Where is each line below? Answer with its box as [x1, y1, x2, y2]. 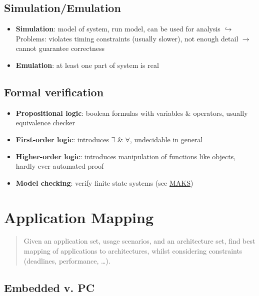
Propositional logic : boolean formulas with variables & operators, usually [15, 107, 248, 118]
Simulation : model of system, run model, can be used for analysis [15, 23, 220, 34]
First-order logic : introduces [15, 134, 109, 144]
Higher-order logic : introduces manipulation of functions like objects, [15, 151, 236, 161]
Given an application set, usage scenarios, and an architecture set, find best [23, 236, 255, 246]
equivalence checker [15, 117, 75, 128]
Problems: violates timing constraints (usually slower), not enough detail [15, 33, 238, 43]
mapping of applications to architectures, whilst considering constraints [23, 246, 242, 256]
